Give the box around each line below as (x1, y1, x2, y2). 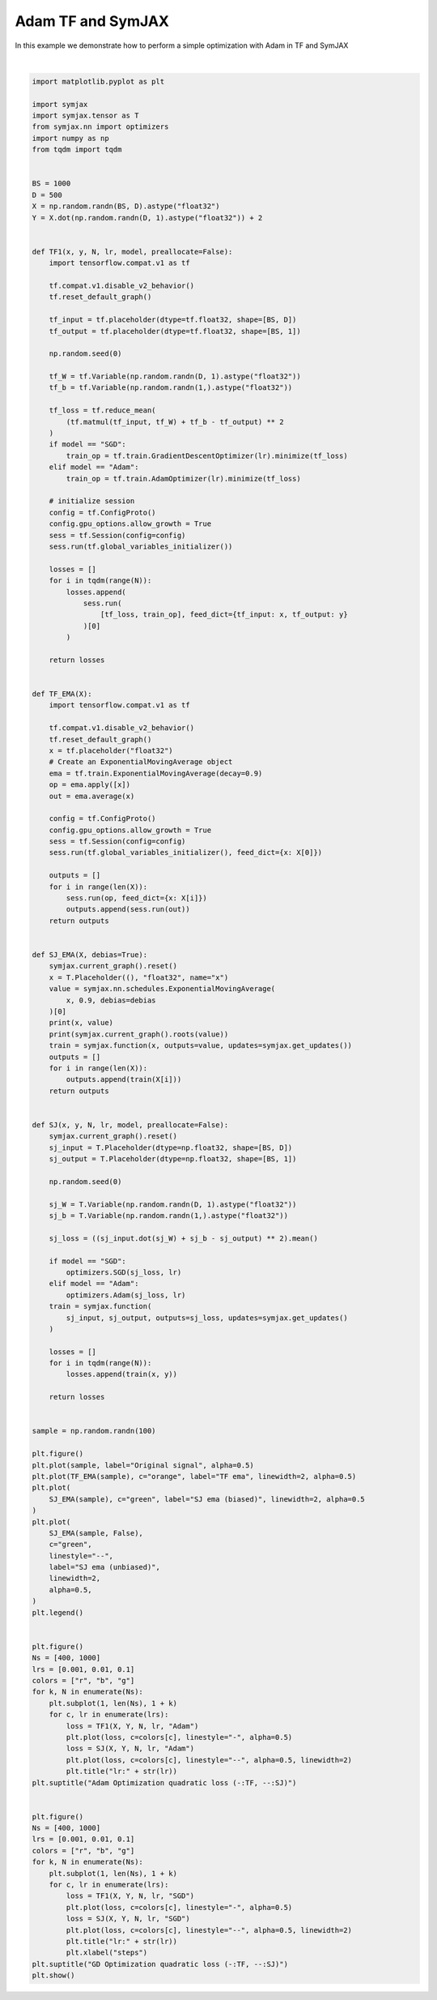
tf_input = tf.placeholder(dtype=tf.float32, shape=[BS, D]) (49, 315, 297, 324)
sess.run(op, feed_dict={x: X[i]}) (66, 894, 208, 903)
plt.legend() (32, 1608, 84, 1617)
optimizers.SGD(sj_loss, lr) (66, 1267, 182, 1276)
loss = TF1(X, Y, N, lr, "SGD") (66, 1891, 194, 1900)
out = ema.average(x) (49, 791, 135, 801)
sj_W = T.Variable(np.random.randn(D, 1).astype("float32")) (49, 1199, 297, 1209)
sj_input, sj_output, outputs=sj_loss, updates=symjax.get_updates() (66, 1313, 348, 1323)
